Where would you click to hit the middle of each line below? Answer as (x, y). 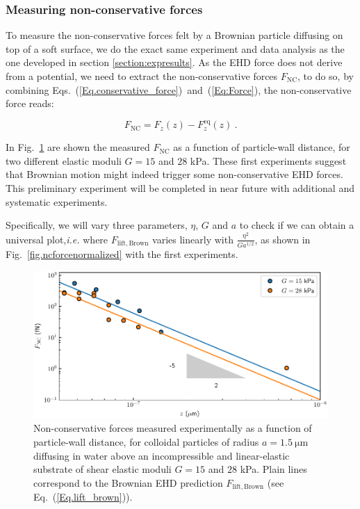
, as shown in (283, 239)
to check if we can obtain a (297, 225)
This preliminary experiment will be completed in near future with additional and (180, 188)
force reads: (30, 103)
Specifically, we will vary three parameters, (97, 225)
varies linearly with (193, 239)
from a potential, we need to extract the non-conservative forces (142, 76)
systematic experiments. (57, 201)
